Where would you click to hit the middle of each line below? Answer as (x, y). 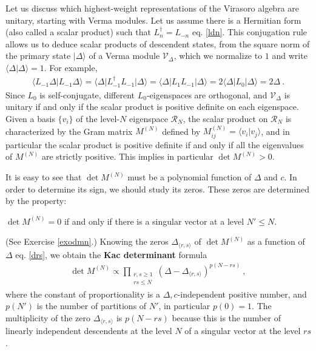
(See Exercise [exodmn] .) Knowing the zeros (87, 241)
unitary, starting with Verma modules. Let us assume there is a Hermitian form (153, 20)
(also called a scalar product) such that (78, 32)
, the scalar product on (225, 119)
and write (290, 56)
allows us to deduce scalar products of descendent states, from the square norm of (158, 43)
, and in (275, 131)
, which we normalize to (218, 56)
